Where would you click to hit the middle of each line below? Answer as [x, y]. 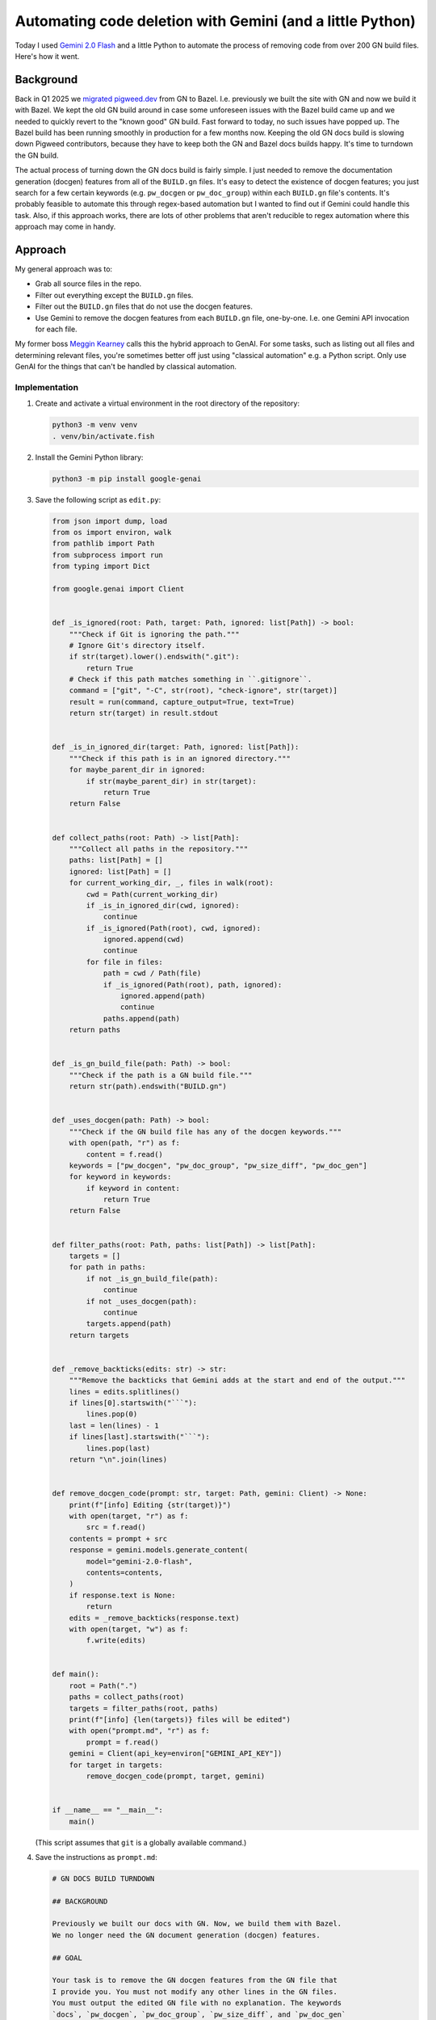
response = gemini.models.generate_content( [159, 1550]
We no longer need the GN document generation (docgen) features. [186, 1935]
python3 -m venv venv [95, 425]
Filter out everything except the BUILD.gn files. [114, 295]
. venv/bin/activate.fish [103, 436]
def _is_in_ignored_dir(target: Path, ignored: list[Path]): [176, 747]
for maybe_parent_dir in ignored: [137, 770]
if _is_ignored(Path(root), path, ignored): [193, 985]
